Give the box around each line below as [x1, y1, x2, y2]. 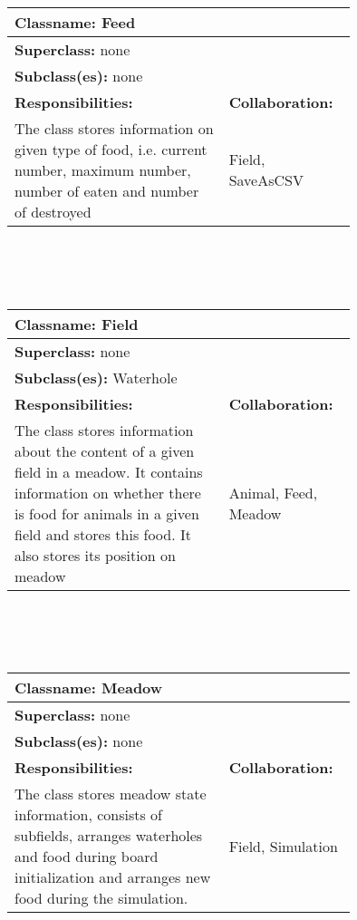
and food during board [14, 846, 159, 867]
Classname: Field [14, 313, 139, 334]
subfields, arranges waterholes [14, 825, 203, 847]
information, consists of [14, 804, 162, 826]
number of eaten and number [14, 179, 199, 201]
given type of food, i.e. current [14, 138, 207, 160]
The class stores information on [14, 117, 214, 139]
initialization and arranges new [14, 867, 211, 888]
